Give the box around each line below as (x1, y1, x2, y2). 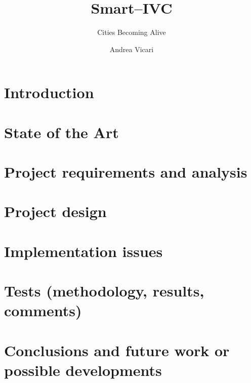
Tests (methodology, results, (4, 280, 204, 301)
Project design (4, 201, 107, 222)
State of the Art (4, 121, 119, 142)
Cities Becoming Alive (97, 27, 166, 37)
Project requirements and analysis (4, 161, 247, 182)
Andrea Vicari (109, 44, 154, 54)
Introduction (4, 82, 94, 103)
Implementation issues (4, 240, 163, 261)
